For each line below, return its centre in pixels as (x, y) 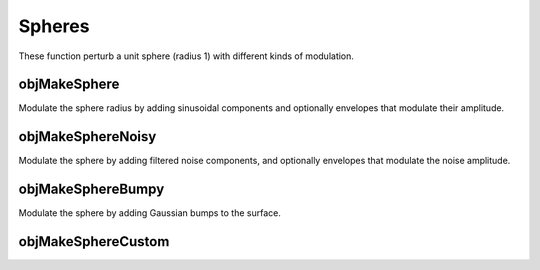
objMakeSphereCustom (94, 241)
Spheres (54, 26)
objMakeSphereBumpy (91, 189)
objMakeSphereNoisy (87, 136)
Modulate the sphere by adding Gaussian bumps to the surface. (150, 213)
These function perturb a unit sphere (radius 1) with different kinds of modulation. (186, 56)
